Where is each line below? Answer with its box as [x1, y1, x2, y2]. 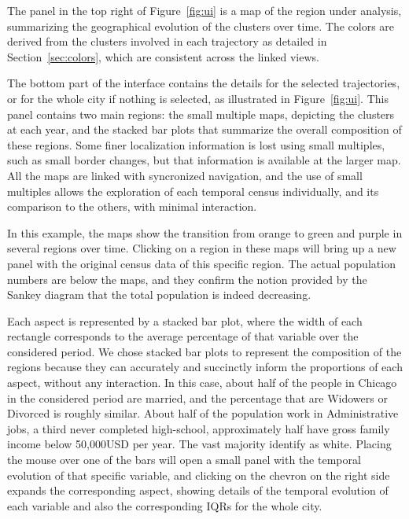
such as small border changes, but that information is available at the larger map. [7, 152, 401, 168]
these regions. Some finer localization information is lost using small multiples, [7, 136, 385, 153]
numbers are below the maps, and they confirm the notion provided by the [7, 271, 367, 287]
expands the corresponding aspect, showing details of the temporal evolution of [7, 482, 389, 499]
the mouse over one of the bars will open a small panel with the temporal [7, 451, 361, 468]
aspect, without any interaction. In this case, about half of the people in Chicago [7, 374, 397, 391]
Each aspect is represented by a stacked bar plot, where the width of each [7, 312, 363, 329]
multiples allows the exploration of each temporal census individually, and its [7, 182, 379, 199]
